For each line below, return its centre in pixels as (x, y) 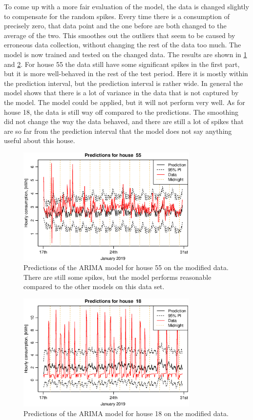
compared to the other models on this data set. (94, 286)
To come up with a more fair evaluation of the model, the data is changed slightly (126, 6)
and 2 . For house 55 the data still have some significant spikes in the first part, (122, 64)
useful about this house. (40, 140)
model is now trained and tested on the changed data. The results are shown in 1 (126, 54)
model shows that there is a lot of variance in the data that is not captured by (121, 93)
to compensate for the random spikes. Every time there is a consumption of (117, 16)
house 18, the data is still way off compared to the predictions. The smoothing (121, 112)
